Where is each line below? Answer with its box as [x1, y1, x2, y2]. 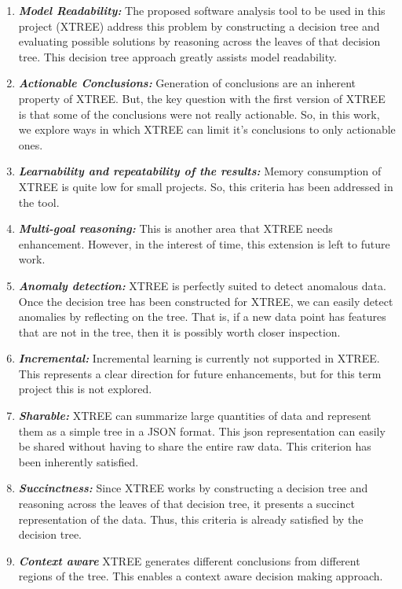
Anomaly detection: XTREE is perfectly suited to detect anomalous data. [18, 277, 386, 293]
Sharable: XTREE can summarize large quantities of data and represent [18, 407, 371, 424]
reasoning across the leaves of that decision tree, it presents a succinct [18, 495, 355, 512]
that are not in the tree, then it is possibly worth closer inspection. [18, 323, 341, 340]
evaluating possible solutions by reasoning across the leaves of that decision [18, 33, 381, 50]
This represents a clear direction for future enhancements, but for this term [18, 365, 382, 381]
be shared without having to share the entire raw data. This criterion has [18, 438, 371, 455]
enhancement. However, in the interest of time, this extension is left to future [18, 235, 390, 252]
